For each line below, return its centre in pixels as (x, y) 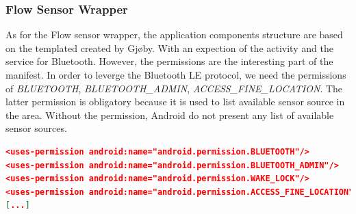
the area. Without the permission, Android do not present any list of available (170, 115)
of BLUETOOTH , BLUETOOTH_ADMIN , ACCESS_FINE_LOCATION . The (174, 88)
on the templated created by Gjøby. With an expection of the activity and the (169, 48)
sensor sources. (36, 128)
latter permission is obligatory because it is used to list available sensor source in (175, 102)
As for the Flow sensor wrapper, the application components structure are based (174, 35)
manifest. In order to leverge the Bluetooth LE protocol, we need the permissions (176, 75)
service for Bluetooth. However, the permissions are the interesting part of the (169, 61)
